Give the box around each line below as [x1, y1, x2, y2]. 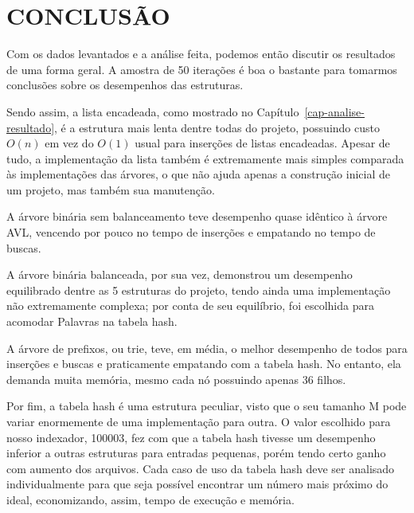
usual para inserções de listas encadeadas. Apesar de [135, 135, 390, 151]
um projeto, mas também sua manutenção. [6, 181, 215, 198]
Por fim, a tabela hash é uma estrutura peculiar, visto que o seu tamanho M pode [6, 397, 407, 414]
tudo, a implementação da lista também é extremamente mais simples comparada [6, 150, 404, 166]
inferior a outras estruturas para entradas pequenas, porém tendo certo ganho [6, 444, 386, 461]
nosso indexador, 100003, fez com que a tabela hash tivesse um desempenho [6, 429, 376, 445]
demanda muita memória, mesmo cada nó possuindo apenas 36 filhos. [6, 370, 346, 387]
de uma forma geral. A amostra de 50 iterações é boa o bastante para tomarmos [6, 61, 397, 77]
